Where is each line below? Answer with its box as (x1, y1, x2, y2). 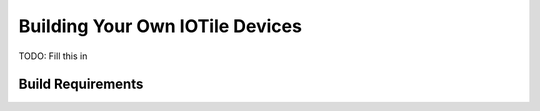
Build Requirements (18, 76, 144, 93)
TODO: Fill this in (18, 50, 88, 62)
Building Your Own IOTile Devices (18, 15, 302, 37)
